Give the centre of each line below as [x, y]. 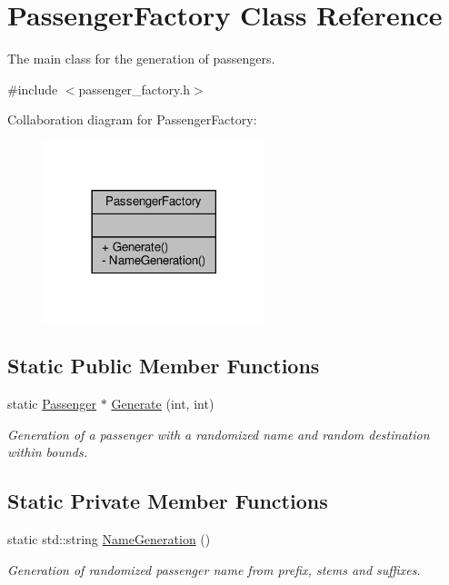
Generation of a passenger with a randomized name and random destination [219, 434]
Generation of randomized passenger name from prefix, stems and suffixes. [214, 569]
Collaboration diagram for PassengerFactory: [132, 119]
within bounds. [48, 452]
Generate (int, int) [163, 404]
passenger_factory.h [134, 89]
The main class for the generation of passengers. [141, 59]
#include [33, 89]
